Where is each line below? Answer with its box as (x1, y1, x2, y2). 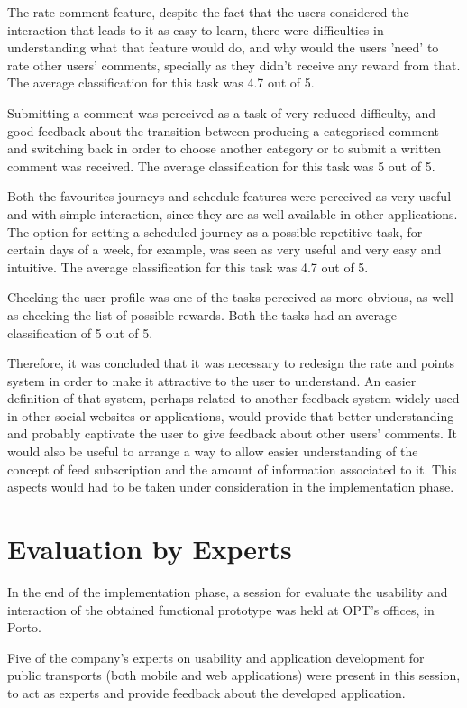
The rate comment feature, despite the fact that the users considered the (7, 3, 409, 21)
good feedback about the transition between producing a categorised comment (7, 121, 439, 140)
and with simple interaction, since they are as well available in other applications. (7, 204, 458, 223)
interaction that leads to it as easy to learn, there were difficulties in (7, 20, 384, 39)
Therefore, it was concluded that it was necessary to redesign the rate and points (7, 354, 455, 372)
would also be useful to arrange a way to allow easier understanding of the (7, 442, 418, 461)
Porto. (7, 618, 41, 637)
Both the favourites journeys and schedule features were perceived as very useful (7, 187, 452, 206)
